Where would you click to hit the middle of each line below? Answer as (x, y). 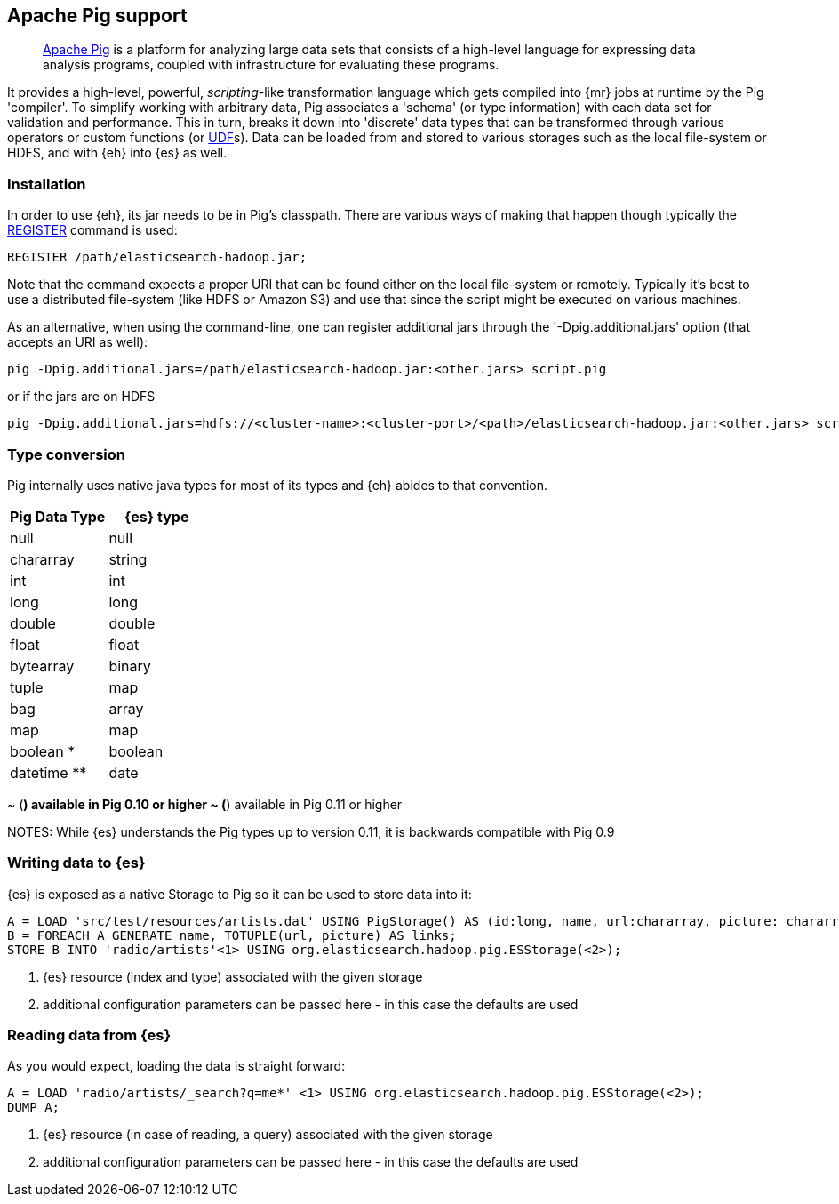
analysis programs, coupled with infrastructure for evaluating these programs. (271, 65)
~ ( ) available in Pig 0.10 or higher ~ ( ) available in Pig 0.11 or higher (205, 804)
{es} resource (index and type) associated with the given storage (233, 976)
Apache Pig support (97, 16)
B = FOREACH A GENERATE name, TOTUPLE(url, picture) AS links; (232, 935)
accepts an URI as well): (78, 342)
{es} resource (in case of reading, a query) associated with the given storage (268, 1135)
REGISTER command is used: (92, 230)
